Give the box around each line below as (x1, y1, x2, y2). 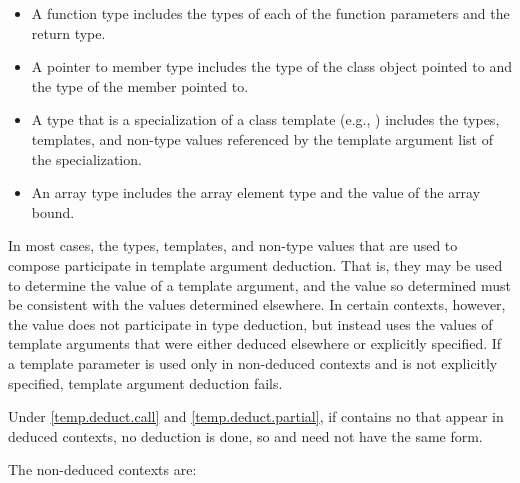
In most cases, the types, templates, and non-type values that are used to (8, 235, 458, 256)
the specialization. (31, 148, 142, 169)
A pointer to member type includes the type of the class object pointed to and (31, 56, 512, 77)
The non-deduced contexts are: (8, 459, 197, 480)
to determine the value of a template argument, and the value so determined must (8, 274, 512, 295)
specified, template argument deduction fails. (8, 372, 283, 393)
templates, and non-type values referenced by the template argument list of (31, 128, 493, 149)
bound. (31, 201, 75, 222)
